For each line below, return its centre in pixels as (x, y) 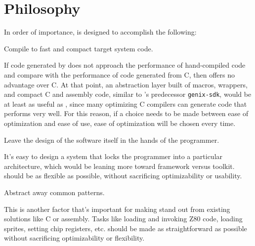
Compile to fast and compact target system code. (79, 48)
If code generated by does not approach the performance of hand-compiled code (125, 65)
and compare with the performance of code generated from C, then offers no (119, 74)
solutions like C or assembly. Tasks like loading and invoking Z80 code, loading (123, 219)
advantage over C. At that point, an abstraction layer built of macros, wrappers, (126, 84)
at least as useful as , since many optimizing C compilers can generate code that (126, 103)
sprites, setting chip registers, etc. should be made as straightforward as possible (126, 228)
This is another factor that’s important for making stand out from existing (117, 209)
